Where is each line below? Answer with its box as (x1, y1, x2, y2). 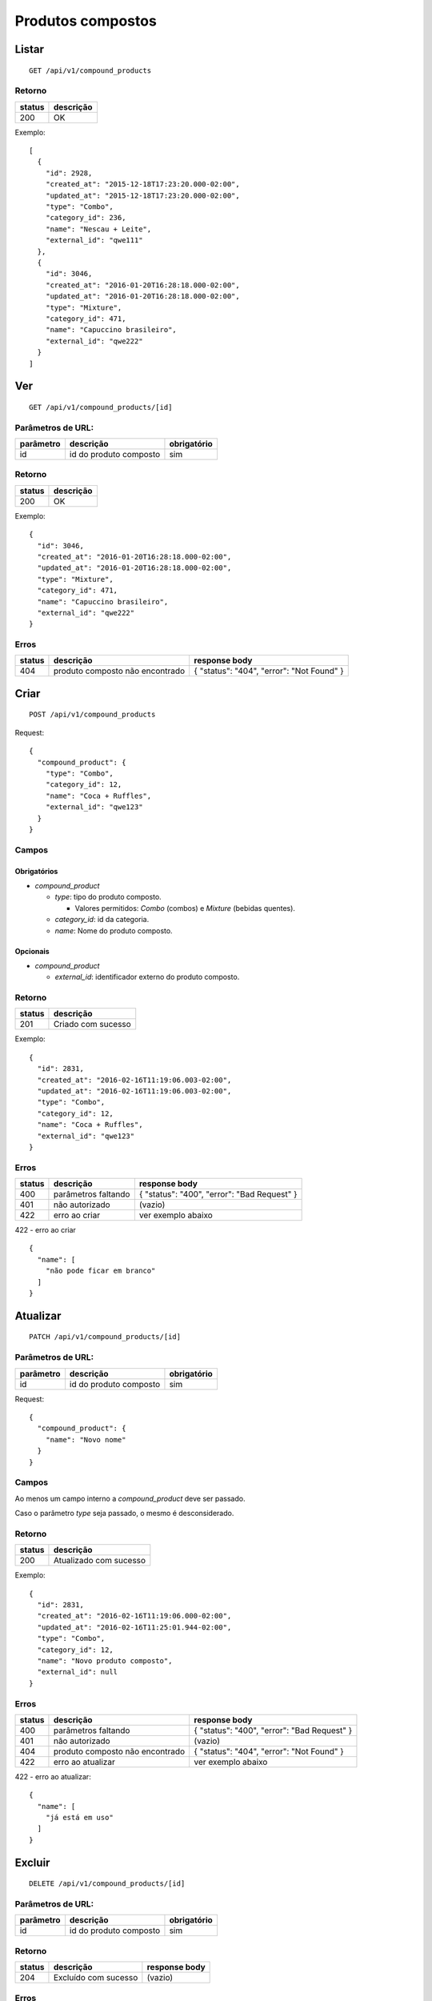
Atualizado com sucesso (53, 1555, 146, 1566)
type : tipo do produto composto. (54, 892, 162, 902)
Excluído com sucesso (53, 1972, 138, 1983)
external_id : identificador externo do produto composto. (54, 972, 240, 982)
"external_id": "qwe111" (45, 236, 143, 245)
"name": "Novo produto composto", (37, 1656, 173, 1665)
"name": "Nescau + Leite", (45, 224, 152, 234)
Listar (14, 42, 44, 56)
